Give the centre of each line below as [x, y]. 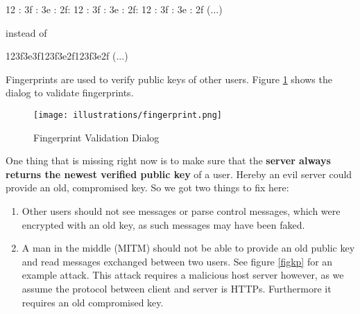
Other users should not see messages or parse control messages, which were [181, 211]
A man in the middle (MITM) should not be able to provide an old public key [188, 248]
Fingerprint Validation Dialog [96, 137]
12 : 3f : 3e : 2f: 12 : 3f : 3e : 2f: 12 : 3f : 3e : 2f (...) [114, 9]
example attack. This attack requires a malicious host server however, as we [183, 275]
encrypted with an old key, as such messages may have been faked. [163, 224]
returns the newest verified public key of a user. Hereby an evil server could [179, 174]
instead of [26, 32]
